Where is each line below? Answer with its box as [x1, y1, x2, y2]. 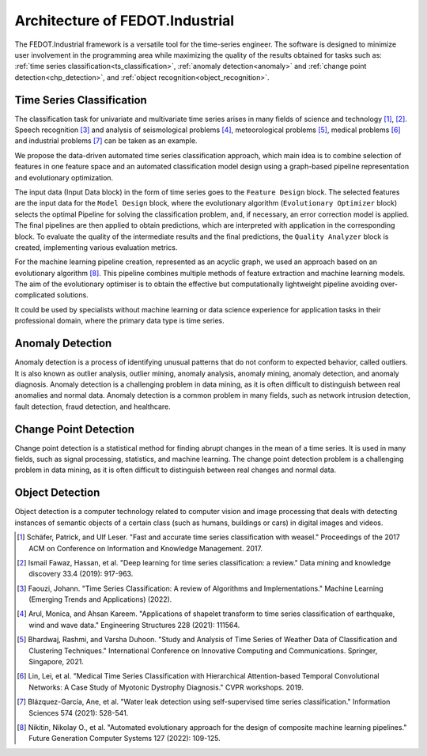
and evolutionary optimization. [14, 172, 114, 182]
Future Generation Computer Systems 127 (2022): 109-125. [28, 734, 221, 743]
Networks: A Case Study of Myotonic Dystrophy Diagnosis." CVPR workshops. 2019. [28, 682, 304, 692]
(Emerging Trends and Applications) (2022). [28, 595, 172, 604]
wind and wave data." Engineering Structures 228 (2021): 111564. [28, 620, 240, 629]
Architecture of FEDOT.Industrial [14, 12, 235, 29]
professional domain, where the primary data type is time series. [14, 316, 225, 326]
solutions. [56, 290, 89, 300]
